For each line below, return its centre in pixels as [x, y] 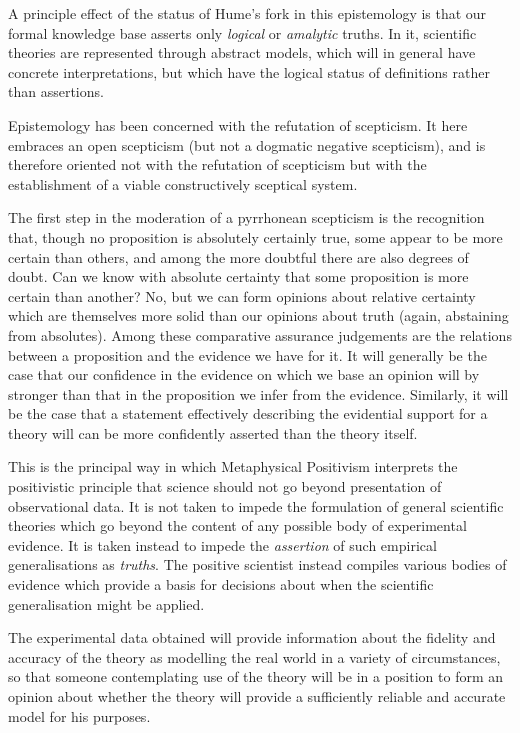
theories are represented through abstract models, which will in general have [242, 52]
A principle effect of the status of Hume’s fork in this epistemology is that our [247, 13]
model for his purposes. [79, 715]
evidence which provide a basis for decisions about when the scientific [221, 584]
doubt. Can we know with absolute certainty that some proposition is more [238, 276]
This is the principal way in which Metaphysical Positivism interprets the [233, 466]
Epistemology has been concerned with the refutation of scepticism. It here [238, 124]
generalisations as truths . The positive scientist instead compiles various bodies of [257, 564]
